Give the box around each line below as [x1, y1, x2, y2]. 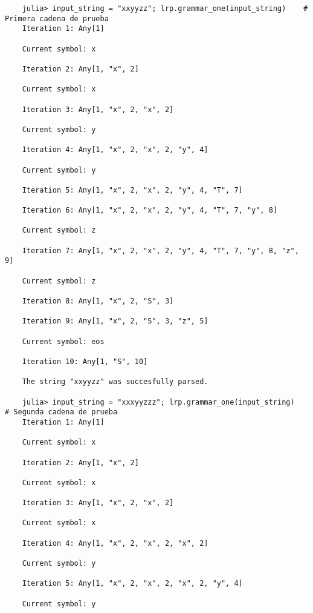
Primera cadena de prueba [5, 14, 109, 23]
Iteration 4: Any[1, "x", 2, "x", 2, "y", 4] [22, 145, 208, 154]
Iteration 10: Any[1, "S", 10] [22, 357, 148, 366]
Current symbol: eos [22, 337, 105, 346]
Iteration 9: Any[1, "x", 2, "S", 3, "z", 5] [22, 317, 208, 326]
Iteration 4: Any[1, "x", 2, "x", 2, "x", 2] [22, 538, 208, 548]
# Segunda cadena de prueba [5, 408, 118, 417]
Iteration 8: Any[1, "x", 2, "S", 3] [22, 297, 174, 306]
